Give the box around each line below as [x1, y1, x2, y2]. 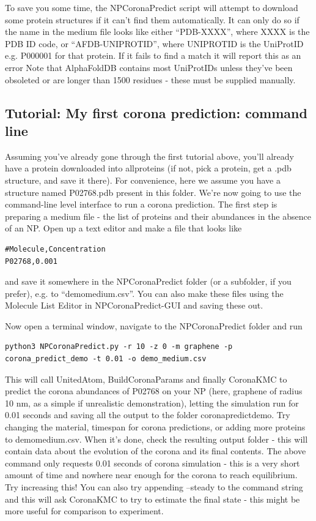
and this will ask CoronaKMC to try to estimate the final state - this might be [5, 492, 300, 505]
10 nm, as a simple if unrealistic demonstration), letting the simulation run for [5, 396, 299, 409]
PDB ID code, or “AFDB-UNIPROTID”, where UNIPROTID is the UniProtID [5, 37, 304, 50]
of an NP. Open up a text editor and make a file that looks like [5, 222, 242, 234]
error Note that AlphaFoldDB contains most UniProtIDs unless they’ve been [5, 61, 293, 73]
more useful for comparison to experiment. [5, 504, 164, 517]
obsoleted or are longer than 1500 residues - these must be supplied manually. [5, 73, 296, 86]
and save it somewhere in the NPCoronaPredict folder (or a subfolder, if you [5, 275, 292, 288]
